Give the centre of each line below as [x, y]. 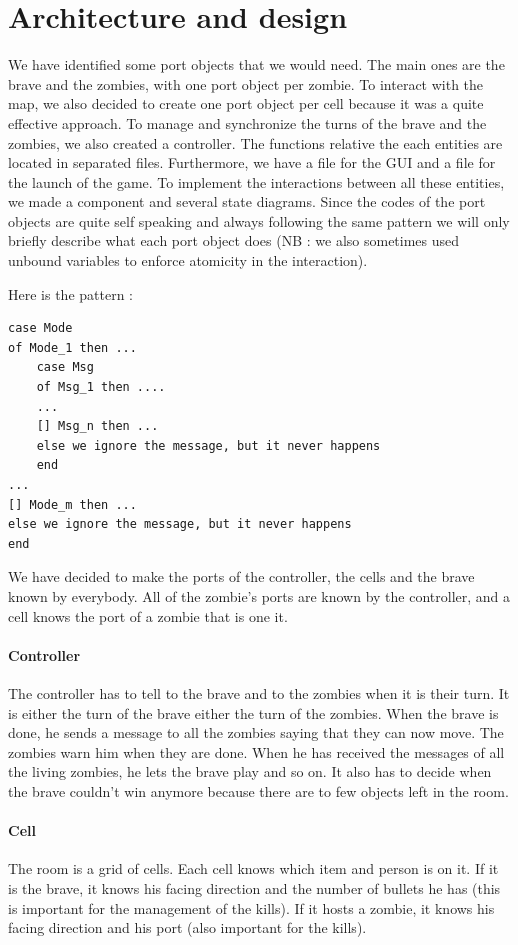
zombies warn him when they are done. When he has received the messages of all [256, 751]
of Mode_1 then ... [72, 347]
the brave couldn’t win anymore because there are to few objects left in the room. [258, 790]
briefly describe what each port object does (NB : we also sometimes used [234, 240]
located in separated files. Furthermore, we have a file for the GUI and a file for [252, 162]
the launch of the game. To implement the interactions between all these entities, [256, 181]
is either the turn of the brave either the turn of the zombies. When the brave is [253, 712]
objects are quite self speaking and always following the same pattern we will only [259, 220]
